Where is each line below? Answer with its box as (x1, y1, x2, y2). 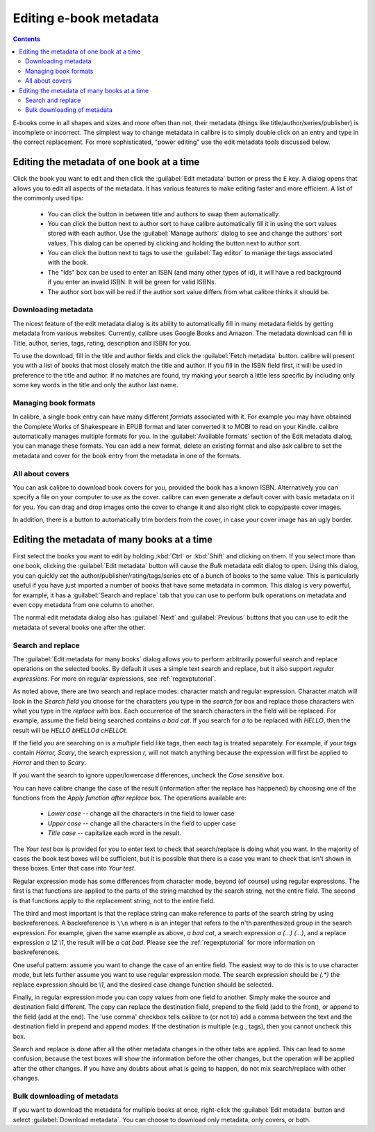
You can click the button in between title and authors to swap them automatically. (47, 209, 281, 218)
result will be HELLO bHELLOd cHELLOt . (12, 726, 128, 734)
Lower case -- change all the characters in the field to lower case (47, 809, 235, 818)
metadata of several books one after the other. (12, 623, 146, 631)
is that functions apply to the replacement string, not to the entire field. (12, 896, 215, 905)
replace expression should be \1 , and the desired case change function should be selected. (12, 980, 274, 989)
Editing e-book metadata (12, 10, 159, 26)
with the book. (47, 258, 89, 267)
